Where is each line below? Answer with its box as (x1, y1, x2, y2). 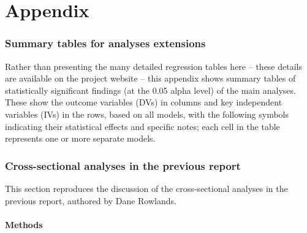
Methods (5, 218, 43, 231)
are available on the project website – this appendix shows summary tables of (5, 72, 296, 85)
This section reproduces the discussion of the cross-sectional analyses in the (5, 181, 288, 194)
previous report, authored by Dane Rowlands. (5, 194, 176, 207)
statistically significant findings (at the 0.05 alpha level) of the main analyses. (5, 83, 296, 96)
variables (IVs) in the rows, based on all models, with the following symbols (5, 107, 289, 120)
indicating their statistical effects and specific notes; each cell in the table (5, 120, 280, 132)
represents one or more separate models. (5, 132, 156, 145)
